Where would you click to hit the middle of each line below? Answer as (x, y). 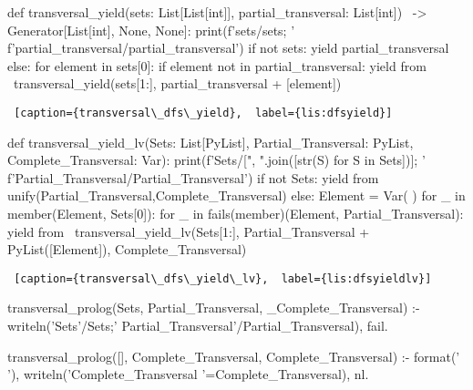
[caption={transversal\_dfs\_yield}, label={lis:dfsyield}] (203, 113)
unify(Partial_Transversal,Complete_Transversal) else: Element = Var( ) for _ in (236, 195)
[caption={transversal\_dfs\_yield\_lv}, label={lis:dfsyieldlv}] (223, 278)
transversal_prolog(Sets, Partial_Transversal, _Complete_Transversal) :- (214, 308)
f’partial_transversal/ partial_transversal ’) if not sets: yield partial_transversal (228, 48)
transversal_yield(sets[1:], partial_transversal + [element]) (177, 83)
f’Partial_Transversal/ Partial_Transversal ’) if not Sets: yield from (193, 177)
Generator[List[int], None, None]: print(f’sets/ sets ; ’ (151, 30)
